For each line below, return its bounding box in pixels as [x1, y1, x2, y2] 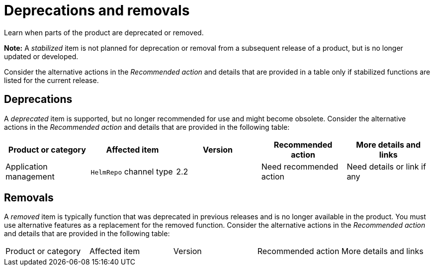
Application [5, 161, 48, 172]
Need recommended [261, 161, 339, 172]
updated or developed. [4, 52, 79, 61]
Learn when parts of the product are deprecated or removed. [4, 28, 204, 37]
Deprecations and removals [4, 2, 190, 19]
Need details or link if [347, 161, 426, 172]
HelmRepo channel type [90, 166, 173, 177]
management [5, 171, 55, 181]
